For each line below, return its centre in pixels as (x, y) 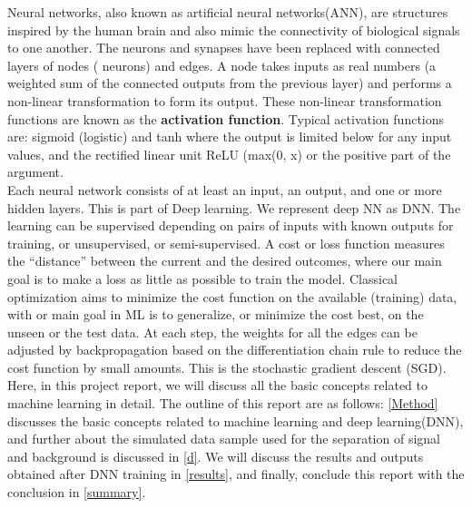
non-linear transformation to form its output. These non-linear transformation (225, 100)
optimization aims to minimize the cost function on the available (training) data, (232, 296)
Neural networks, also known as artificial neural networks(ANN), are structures (228, 12)
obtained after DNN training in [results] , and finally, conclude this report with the (236, 474)
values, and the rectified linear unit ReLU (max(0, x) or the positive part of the (229, 154)
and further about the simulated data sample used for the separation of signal (224, 439)
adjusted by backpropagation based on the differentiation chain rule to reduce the (235, 350)
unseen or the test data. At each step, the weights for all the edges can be (212, 332)
